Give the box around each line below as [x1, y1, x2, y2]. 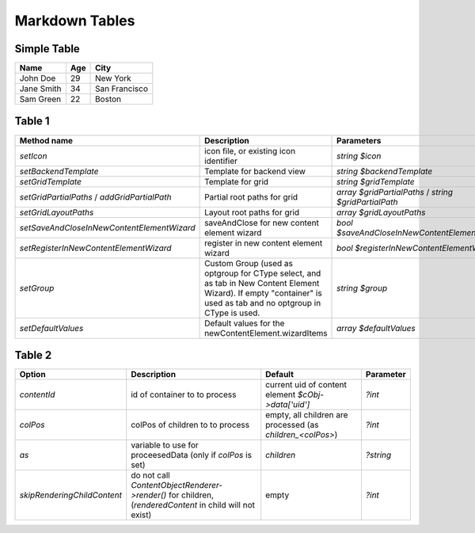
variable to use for [131, 440, 199, 451]
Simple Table [14, 42, 81, 55]
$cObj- [297, 389, 325, 400]
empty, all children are [265, 409, 348, 421]
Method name [19, 135, 74, 146]
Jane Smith [19, 83, 62, 94]
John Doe [19, 73, 56, 84]
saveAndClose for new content [204, 217, 320, 228]
